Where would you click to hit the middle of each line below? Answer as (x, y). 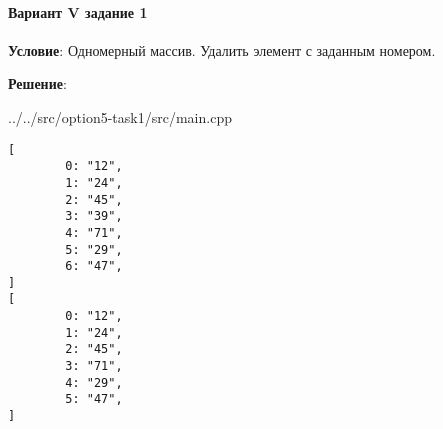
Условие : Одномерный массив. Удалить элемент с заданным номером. (222, 49)
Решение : (37, 83)
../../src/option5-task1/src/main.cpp (120, 116)
